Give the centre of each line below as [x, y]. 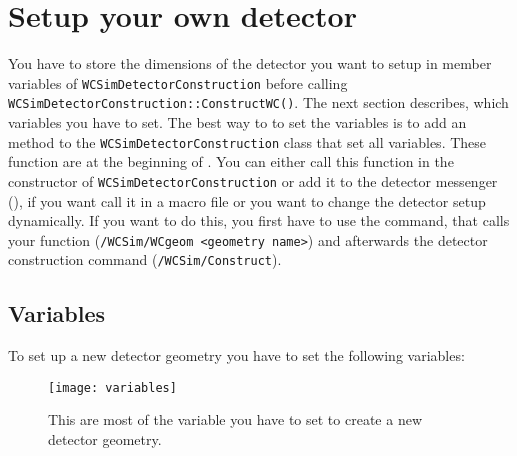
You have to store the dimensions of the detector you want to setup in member [250, 63]
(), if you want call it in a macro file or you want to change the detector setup [247, 200]
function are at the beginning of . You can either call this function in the [231, 161]
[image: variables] [112, 387]
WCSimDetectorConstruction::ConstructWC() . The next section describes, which [258, 102]
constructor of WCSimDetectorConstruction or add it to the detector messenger [253, 180]
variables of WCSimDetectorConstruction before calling [178, 82]
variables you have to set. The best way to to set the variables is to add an [237, 122]
